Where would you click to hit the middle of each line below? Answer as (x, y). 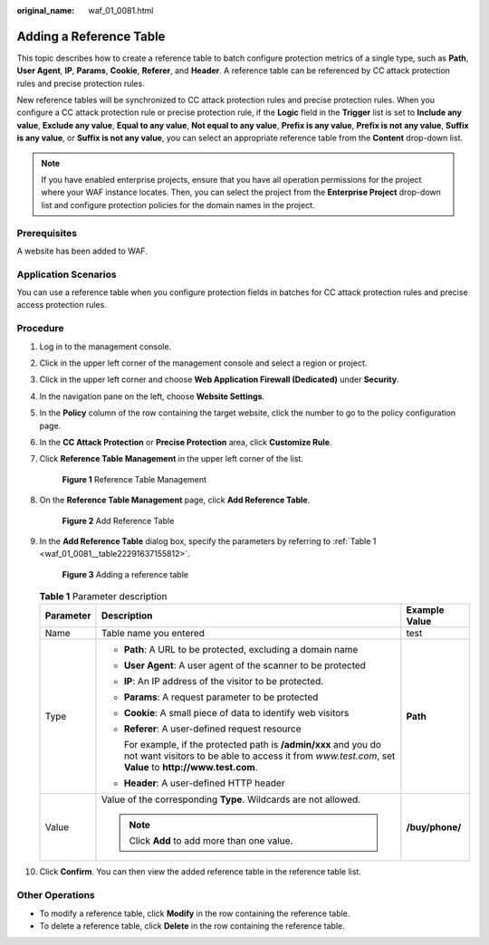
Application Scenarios (67, 274)
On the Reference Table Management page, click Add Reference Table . (175, 500)
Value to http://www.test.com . (191, 768)
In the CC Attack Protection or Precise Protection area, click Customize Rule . (186, 442)
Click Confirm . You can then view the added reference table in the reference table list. (200, 872)
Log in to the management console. (105, 346)
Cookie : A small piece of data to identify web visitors (236, 713)
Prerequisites (47, 233)
